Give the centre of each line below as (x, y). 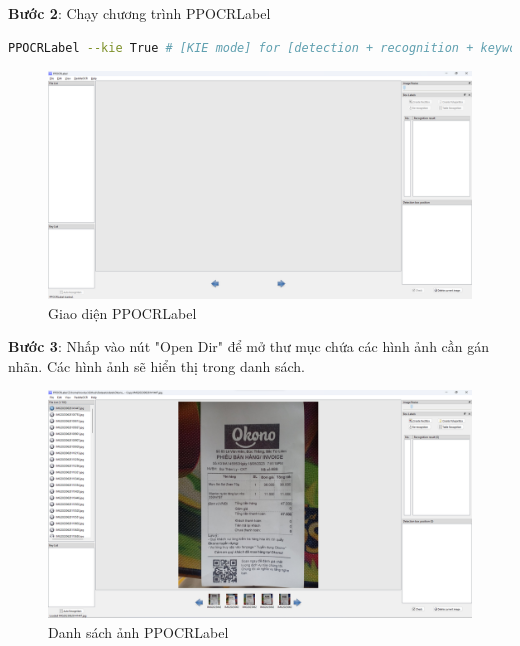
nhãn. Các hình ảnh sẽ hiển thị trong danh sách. (156, 365)
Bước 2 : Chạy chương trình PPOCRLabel (139, 13)
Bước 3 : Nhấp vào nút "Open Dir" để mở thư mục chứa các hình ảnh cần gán (249, 346)
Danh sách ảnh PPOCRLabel (138, 631)
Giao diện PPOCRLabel (122, 312)
